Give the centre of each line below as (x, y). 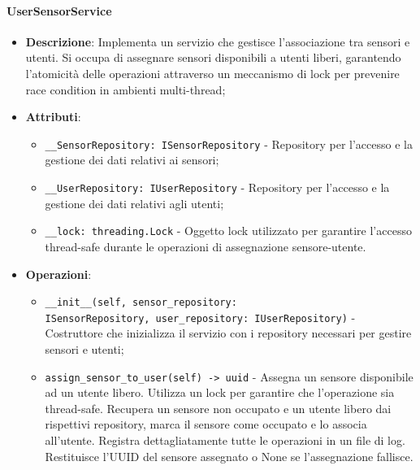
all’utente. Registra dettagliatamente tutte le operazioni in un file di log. (225, 440)
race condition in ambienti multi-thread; (126, 89)
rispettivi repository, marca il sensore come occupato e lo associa (206, 424)
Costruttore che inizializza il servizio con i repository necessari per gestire (228, 333)
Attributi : (53, 117)
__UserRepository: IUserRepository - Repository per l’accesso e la (217, 187)
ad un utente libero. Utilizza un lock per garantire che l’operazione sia (220, 392)
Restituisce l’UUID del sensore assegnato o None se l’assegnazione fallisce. (229, 456)
